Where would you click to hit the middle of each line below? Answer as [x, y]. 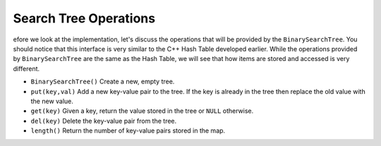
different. [26, 68]
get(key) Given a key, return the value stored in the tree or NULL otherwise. [142, 111]
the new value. [52, 101]
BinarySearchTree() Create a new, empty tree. [103, 81]
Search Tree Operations [84, 18]
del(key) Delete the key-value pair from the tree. [104, 121]
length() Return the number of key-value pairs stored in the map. [128, 131]
